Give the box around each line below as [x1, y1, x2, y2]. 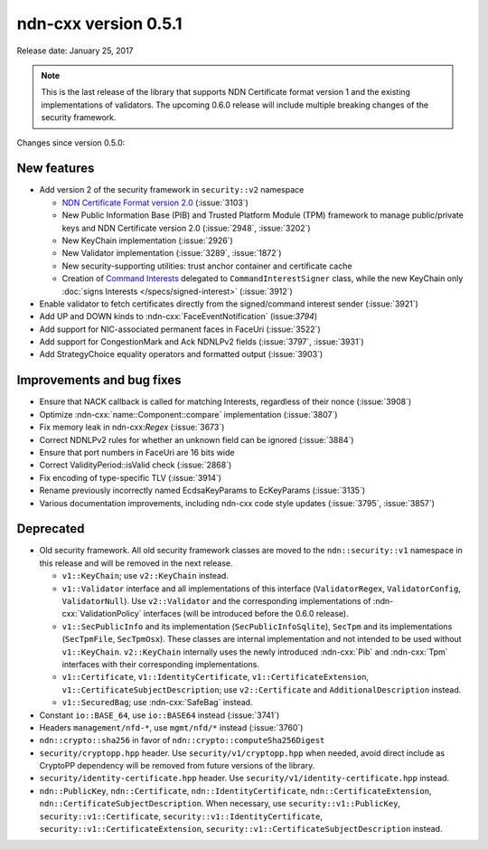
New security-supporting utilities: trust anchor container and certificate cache [61, 260, 352, 271]
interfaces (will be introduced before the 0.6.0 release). [143, 608, 349, 619]
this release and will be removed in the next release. [39, 557, 233, 569]
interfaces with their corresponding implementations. [61, 658, 259, 669]
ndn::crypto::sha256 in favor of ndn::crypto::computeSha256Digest [39, 735, 325, 746]
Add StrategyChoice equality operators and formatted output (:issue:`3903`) [39, 349, 324, 360]
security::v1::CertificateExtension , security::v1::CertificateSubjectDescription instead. [39, 824, 443, 835]
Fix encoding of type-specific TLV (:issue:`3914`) [39, 472, 221, 483]
